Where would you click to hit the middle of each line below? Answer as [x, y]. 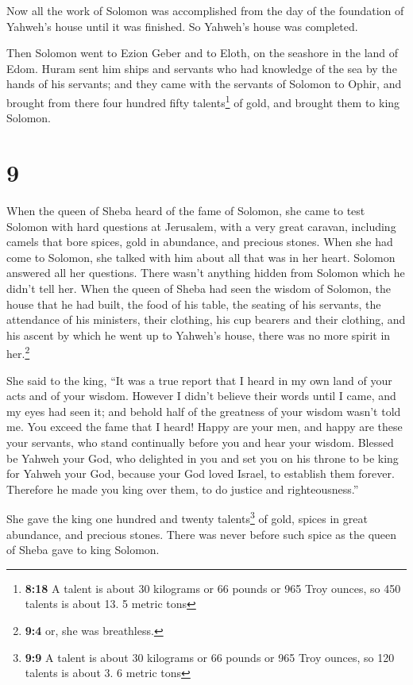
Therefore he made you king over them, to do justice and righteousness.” [183, 489]
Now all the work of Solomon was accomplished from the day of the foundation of [205, 10]
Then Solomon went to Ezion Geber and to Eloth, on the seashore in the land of [203, 53]
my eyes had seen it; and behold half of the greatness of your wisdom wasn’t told [204, 411]
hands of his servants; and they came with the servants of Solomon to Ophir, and [204, 84]
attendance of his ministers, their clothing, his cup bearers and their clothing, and [206, 319]
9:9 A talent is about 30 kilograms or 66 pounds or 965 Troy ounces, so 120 [210, 657]
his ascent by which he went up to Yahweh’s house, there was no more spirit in [199, 335]
